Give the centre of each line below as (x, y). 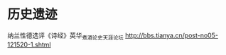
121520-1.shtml (29, 44)
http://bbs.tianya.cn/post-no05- (172, 35)
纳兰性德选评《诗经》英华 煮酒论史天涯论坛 (66, 36)
